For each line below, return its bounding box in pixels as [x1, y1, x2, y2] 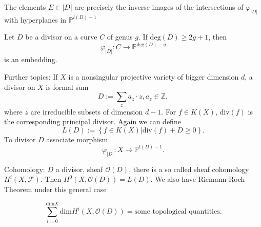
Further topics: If [4, 71, 58, 82]
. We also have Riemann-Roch [150, 174, 245, 184]
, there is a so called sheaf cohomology [129, 163, 249, 174]
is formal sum [46, 81, 89, 92]
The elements [4, 2, 46, 12]
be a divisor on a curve [25, 31, 97, 42]
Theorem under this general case [4, 183, 107, 194]
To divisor [4, 134, 36, 144]
